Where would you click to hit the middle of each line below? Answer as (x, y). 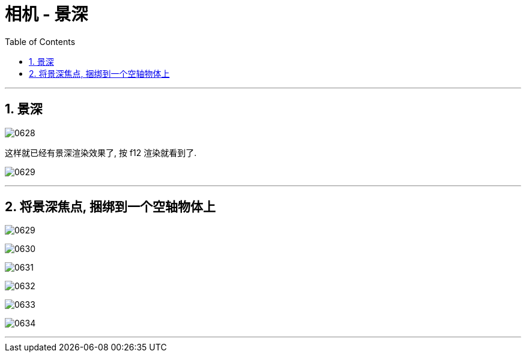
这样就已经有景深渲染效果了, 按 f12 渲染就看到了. (101, 152)
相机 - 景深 (47, 14)
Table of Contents (40, 41)
